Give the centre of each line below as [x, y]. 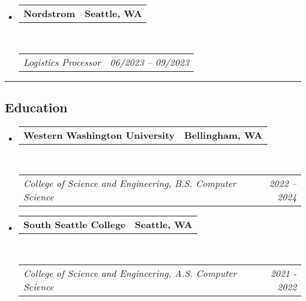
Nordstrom [49, 13]
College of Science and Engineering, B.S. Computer [130, 183]
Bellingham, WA [223, 135]
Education [36, 107]
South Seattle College [74, 225]
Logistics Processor [62, 62]
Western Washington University [99, 135]
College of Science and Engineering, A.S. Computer [130, 273]
